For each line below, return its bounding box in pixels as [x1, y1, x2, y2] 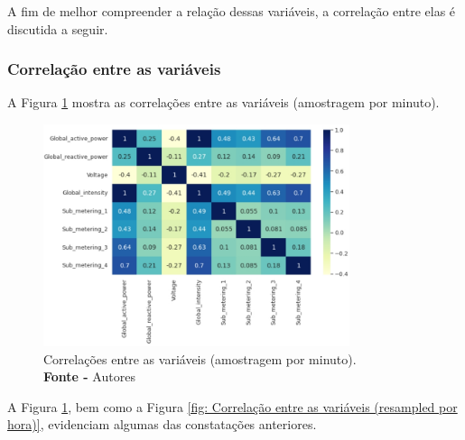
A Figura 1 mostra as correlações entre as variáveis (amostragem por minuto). [7, 93, 440, 112]
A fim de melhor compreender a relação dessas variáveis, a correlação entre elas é [7, 2, 456, 20]
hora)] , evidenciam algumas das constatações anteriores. [7, 415, 317, 434]
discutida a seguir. [7, 19, 108, 38]
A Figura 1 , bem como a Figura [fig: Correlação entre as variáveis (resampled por [7, 397, 458, 416]
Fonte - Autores [43, 367, 135, 386]
